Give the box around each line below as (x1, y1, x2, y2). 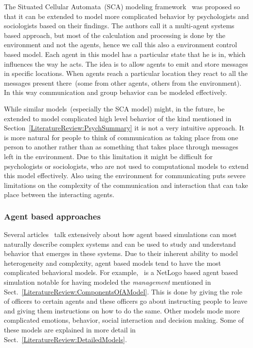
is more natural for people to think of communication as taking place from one (4, 132, 238, 142)
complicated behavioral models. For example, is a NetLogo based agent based (4, 267, 238, 277)
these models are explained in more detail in (4, 325, 136, 335)
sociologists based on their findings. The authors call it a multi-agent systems (4, 20, 235, 31)
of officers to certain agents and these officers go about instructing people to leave (4, 296, 248, 306)
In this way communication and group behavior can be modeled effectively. (4, 87, 227, 97)
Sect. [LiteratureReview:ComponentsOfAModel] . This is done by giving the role (4, 286, 243, 296)
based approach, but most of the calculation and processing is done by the (4, 30, 226, 40)
